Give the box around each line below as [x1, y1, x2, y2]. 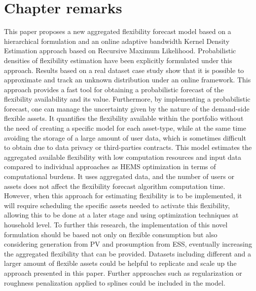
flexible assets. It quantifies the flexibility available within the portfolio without [4, 113, 244, 123]
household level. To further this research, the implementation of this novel [4, 219, 228, 229]
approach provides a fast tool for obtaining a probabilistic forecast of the [4, 84, 224, 94]
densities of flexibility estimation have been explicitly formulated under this [4, 55, 232, 65]
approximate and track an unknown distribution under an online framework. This [4, 74, 251, 85]
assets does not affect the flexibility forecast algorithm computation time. [4, 181, 225, 191]
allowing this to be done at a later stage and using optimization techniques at [4, 210, 239, 220]
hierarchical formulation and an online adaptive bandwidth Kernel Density [4, 36, 230, 46]
